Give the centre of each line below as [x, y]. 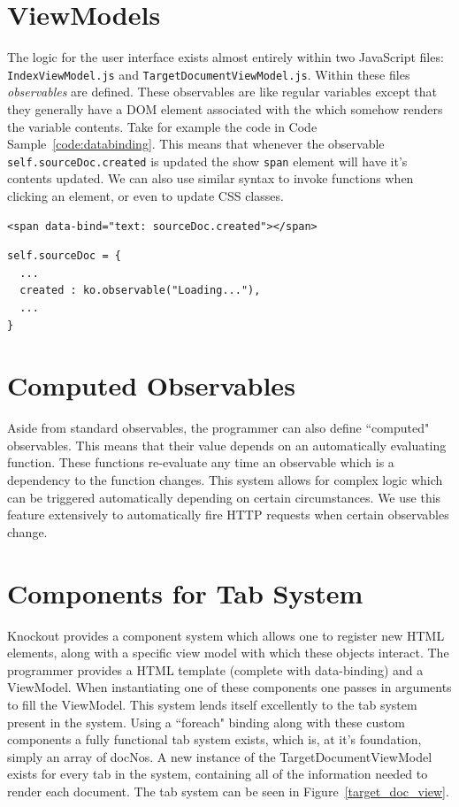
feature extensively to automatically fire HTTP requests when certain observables [228, 515]
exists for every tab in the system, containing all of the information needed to [218, 774]
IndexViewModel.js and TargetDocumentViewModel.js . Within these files [209, 74]
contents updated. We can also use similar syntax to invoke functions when [210, 178]
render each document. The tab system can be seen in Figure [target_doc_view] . [228, 791]
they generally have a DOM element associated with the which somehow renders [225, 108]
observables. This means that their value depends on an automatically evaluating [227, 445]
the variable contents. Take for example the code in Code [162, 126]
